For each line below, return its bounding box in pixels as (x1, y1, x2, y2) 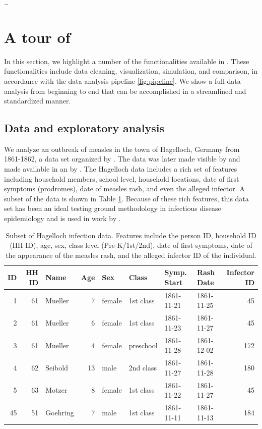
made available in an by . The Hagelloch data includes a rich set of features (4, 164, 237, 174)
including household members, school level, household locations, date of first (4, 173, 239, 184)
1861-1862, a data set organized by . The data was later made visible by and (4, 153, 240, 164)
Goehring (45, 407, 74, 417)
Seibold (45, 362, 68, 372)
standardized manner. (4, 95, 71, 106)
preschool (128, 340, 158, 350)
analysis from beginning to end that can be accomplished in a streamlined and (4, 85, 246, 96)
